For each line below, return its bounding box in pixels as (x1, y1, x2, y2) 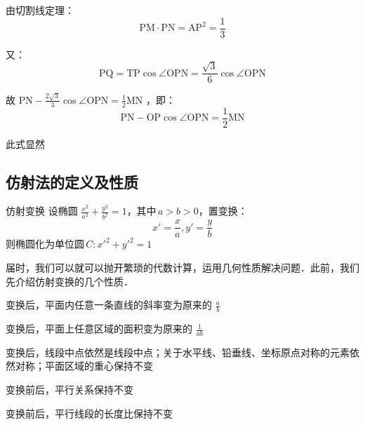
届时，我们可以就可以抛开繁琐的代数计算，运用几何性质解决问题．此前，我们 (6, 260, 359, 275)
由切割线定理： (6, 3, 74, 17)
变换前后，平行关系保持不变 (6, 382, 133, 397)
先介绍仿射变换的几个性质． (6, 274, 133, 288)
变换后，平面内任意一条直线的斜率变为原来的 (6, 297, 212, 312)
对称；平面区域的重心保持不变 (15, 358, 153, 373)
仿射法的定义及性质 (6, 170, 138, 192)
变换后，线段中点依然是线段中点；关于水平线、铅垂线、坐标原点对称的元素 (6, 344, 350, 359)
